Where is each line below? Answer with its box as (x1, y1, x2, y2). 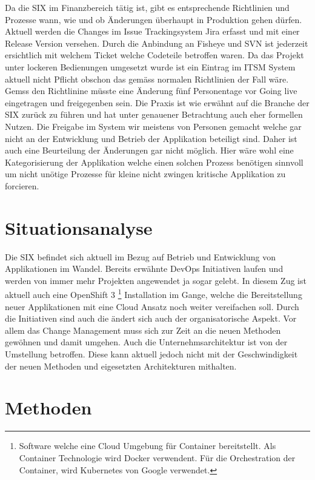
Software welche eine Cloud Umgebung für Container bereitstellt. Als (19, 439, 276, 452)
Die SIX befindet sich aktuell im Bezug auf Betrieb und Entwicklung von (5, 250, 276, 263)
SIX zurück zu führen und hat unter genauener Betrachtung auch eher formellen (5, 108, 303, 121)
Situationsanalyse (5, 215, 153, 240)
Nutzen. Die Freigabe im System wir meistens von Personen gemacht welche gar (5, 120, 302, 132)
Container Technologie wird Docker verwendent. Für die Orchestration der (19, 451, 296, 464)
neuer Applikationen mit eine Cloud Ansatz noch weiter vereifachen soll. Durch (5, 300, 299, 313)
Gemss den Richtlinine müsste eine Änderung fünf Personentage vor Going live (5, 84, 297, 97)
